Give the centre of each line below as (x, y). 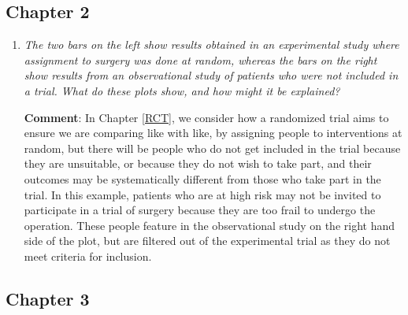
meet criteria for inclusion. (88, 256)
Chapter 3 (48, 298)
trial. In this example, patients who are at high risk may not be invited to (202, 194)
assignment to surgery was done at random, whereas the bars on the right (200, 59)
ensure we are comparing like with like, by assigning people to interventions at (213, 133)
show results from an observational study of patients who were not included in (211, 75)
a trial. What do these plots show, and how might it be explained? (182, 90)
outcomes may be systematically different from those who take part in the (202, 178)
